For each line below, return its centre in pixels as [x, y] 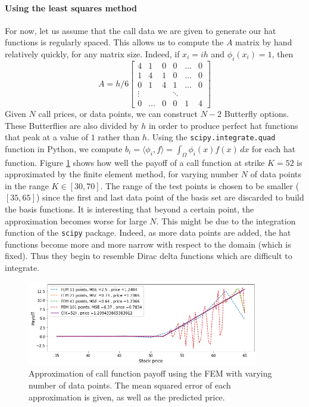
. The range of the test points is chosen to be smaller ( [200, 185]
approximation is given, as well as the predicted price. [127, 397]
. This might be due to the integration [226, 221]
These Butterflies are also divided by [72, 125]
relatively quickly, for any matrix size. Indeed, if [92, 53]
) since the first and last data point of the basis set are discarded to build [170, 197]
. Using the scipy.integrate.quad [211, 137]
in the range [27, 185]
